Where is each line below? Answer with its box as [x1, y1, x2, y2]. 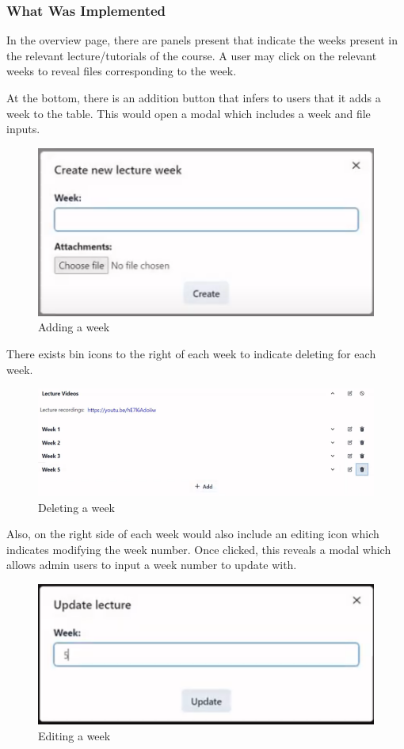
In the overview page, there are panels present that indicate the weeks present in [6, 32, 398, 48]
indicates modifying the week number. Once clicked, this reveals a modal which [6, 541, 391, 557]
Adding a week [38, 319, 110, 335]
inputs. [6, 120, 40, 137]
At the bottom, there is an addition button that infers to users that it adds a [6, 90, 381, 105]
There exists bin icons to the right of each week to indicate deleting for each [6, 345, 376, 361]
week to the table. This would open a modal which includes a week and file [6, 105, 371, 121]
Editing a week [38, 727, 111, 743]
